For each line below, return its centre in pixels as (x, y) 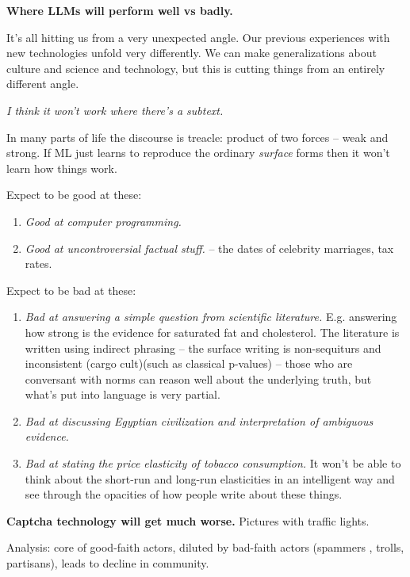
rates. (38, 264)
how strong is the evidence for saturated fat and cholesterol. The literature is (212, 332)
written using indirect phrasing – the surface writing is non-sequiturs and (203, 348)
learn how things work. (62, 168)
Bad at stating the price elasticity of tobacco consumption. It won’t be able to (213, 463)
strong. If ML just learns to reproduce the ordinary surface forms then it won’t (198, 153)
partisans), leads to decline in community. (108, 563)
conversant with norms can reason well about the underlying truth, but (198, 378)
